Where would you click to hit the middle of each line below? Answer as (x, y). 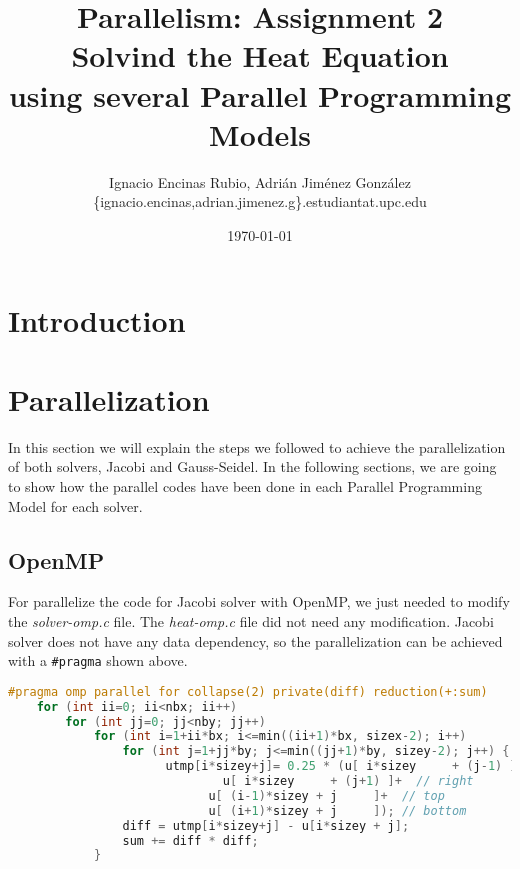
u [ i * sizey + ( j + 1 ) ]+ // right (348, 781)
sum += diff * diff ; (190, 840)
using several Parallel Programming (260, 94)
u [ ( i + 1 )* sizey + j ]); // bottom (337, 810)
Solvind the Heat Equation (260, 55)
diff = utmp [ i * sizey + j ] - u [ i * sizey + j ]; (266, 825)
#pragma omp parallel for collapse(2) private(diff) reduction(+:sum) (248, 691)
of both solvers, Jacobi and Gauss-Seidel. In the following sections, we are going (252, 466)
